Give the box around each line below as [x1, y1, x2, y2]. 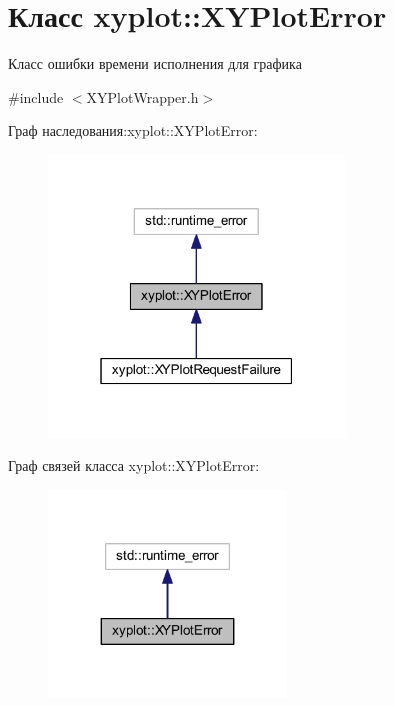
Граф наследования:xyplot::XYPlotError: [8, 120, 258, 141]
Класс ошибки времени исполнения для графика [8, 53, 302, 74]
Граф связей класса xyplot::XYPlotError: [8, 455, 260, 476]
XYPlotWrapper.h [86, 86, 199, 107]
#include [8, 86, 64, 107]
